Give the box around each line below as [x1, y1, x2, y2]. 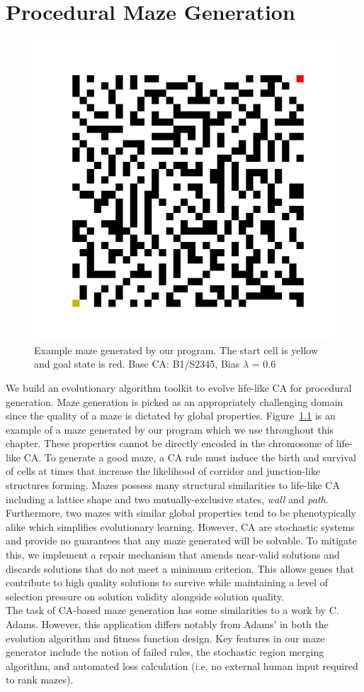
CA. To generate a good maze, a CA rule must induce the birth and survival [23, 449, 356, 464]
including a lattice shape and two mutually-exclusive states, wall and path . [6, 491, 329, 506]
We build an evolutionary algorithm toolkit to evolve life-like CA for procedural [6, 380, 352, 395]
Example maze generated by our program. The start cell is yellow [34, 342, 319, 357]
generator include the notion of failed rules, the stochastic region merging [6, 644, 324, 659]
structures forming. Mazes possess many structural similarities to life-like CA [6, 478, 340, 493]
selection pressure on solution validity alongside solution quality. [6, 588, 284, 603]
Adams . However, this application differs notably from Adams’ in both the [6, 617, 329, 631]
